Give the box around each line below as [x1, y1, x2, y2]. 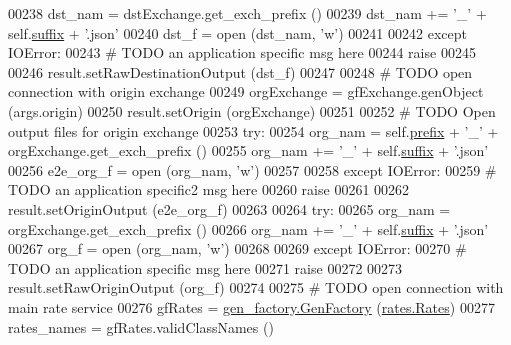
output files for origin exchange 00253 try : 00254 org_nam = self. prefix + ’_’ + [8, 120, 499, 141]
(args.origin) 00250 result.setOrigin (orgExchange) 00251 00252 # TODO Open [8, 100, 496, 121]
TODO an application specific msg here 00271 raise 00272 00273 [8, 257, 403, 278]
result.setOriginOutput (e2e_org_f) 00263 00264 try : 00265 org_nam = [8, 198, 451, 219]
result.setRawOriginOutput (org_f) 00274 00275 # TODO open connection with [8, 277, 504, 298]
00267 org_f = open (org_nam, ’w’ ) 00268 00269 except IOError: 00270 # [8, 238, 467, 259]
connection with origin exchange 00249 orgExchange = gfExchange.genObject [8, 81, 484, 102]
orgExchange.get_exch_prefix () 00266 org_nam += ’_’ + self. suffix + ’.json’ [8, 218, 489, 239]
